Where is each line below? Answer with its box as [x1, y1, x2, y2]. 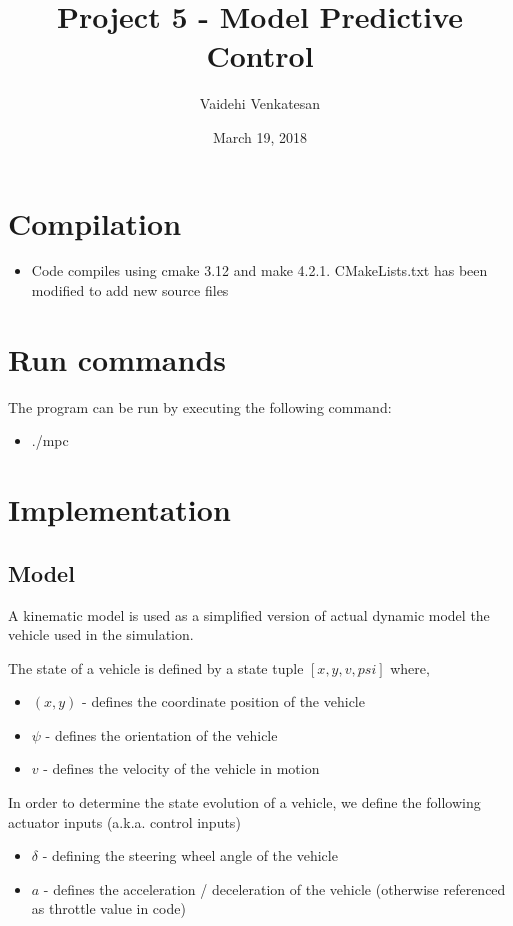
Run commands [8, 338, 226, 379]
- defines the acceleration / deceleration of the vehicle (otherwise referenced [43, 878, 506, 899]
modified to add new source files [31, 280, 229, 301]
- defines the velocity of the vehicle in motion [43, 758, 320, 779]
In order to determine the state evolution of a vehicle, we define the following [8, 792, 481, 813]
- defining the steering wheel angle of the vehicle [42, 845, 338, 866]
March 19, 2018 [212, 126, 308, 147]
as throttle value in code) [31, 898, 186, 919]
